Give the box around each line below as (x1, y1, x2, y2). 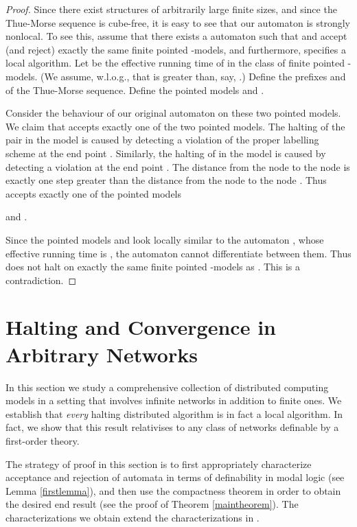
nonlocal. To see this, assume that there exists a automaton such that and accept (5, 29, 347, 43)
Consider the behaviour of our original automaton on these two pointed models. (5, 106, 341, 120)
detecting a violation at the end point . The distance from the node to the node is (5, 159, 350, 174)
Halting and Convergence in (5, 313, 276, 341)
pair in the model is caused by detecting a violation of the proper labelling (5, 132, 319, 147)
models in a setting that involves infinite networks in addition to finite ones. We (5, 393, 342, 408)
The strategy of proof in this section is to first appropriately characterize (5, 456, 312, 471)
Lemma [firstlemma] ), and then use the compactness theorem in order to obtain (5, 483, 341, 497)
